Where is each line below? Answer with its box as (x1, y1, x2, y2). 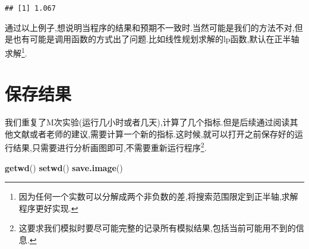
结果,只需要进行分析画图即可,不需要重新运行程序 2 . (12, 140, 207, 154)
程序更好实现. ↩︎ (18, 201, 78, 214)
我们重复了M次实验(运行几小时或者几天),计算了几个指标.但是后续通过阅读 (5, 116, 290, 128)
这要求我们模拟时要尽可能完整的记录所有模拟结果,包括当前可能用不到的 (18, 222, 296, 234)
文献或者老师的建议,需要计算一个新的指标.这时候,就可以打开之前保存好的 (12, 127, 295, 140)
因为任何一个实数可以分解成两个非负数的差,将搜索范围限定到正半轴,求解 (18, 190, 298, 203)
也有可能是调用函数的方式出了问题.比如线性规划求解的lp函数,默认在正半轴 (12, 33, 299, 45)
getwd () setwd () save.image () (5, 161, 123, 174)
